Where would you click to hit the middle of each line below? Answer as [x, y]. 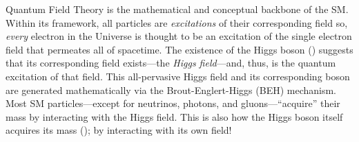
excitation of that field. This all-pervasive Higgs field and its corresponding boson [178, 76]
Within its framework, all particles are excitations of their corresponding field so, [177, 22]
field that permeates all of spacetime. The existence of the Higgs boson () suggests [179, 49]
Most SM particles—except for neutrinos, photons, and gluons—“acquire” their [173, 103]
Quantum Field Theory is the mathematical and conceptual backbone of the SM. [177, 9]
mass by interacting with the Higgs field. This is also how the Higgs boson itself [174, 116]
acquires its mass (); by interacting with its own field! [119, 130]
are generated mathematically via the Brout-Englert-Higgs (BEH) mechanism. [171, 90]
